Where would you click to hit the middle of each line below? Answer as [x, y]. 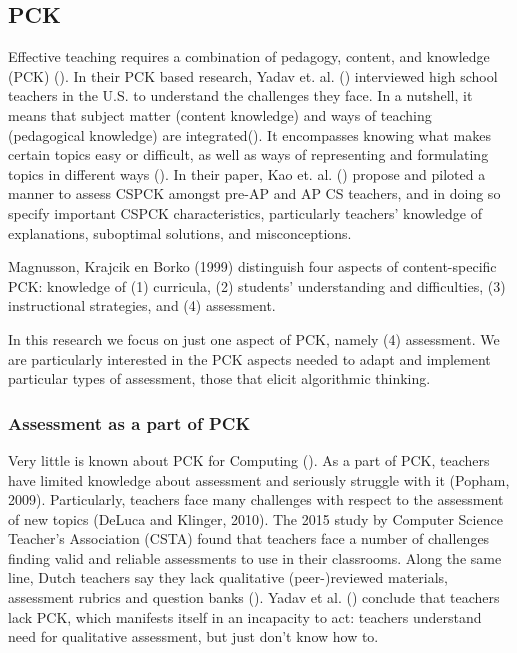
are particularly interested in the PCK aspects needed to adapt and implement [249, 358]
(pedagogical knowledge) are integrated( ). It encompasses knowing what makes [249, 134]
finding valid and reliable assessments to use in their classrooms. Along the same [255, 557]
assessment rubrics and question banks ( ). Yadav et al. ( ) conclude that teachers [254, 597]
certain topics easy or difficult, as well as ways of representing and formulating [248, 154]
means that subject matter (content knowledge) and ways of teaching [220, 114]
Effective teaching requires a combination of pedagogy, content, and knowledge [249, 56]
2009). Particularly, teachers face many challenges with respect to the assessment [256, 499]
